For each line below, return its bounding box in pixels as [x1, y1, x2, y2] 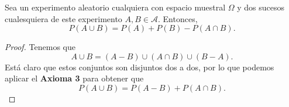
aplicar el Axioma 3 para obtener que [5, 72, 144, 84]
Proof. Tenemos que [5, 41, 75, 53]
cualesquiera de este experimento [5, 12, 122, 24]
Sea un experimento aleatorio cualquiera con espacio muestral [5, 1, 226, 13]
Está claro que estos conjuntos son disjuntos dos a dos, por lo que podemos [5, 60, 274, 73]
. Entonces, [158, 12, 198, 24]
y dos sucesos [237, 1, 285, 13]
